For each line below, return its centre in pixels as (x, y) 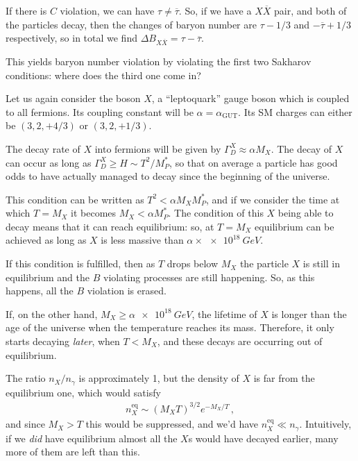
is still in (321, 263)
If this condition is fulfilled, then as (80, 263)
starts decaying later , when (63, 341)
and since (25, 424)
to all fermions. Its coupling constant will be (100, 111)
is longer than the (309, 313)
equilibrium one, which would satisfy (83, 392)
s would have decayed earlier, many (263, 438)
